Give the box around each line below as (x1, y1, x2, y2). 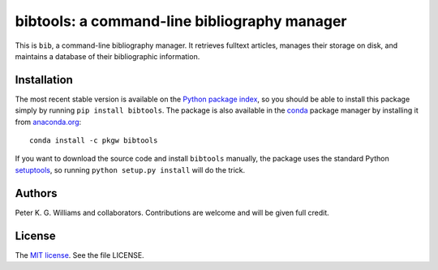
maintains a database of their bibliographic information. (15, 51, 200, 61)
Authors (15, 186, 58, 200)
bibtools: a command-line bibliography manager (15, 12, 348, 30)
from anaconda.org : (15, 117, 82, 126)
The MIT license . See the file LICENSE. (15, 250, 145, 259)
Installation (15, 73, 73, 87)
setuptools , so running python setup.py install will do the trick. (15, 165, 246, 174)
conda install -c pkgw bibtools (29, 136, 158, 145)
